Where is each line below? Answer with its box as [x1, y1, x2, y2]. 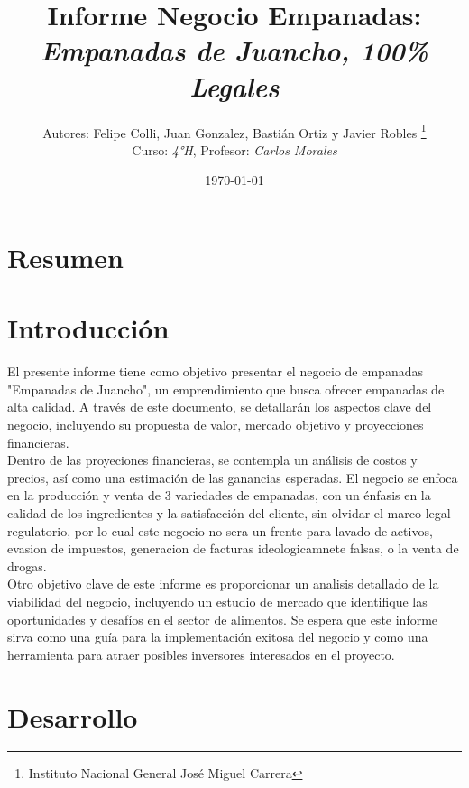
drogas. [7, 556, 47, 575]
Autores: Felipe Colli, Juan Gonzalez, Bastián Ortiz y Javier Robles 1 [42, 120, 427, 142]
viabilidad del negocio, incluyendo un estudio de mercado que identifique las [7, 591, 428, 610]
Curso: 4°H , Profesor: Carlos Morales [132, 140, 337, 159]
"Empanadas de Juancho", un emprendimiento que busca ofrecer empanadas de [7, 379, 445, 398]
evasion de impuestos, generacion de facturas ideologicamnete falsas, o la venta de [7, 539, 459, 558]
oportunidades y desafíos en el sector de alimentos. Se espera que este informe [7, 609, 438, 628]
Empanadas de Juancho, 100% [40, 32, 429, 70]
